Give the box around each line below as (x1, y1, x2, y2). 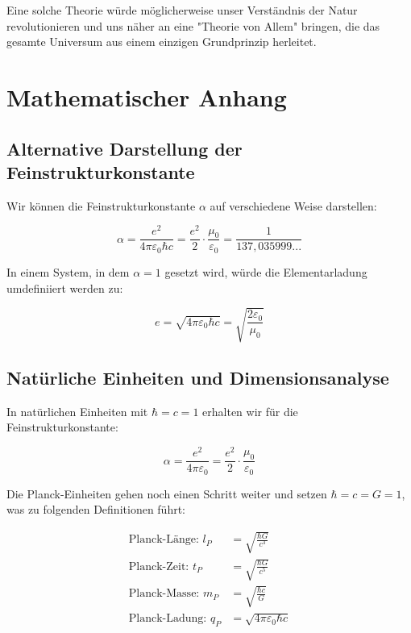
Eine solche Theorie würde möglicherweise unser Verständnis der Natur (6, 2, 358, 18)
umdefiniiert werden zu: (6, 279, 123, 296)
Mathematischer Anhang (6, 80, 287, 113)
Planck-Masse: (128, 588, 200, 600)
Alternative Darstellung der (6, 135, 243, 160)
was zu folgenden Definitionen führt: (6, 501, 186, 518)
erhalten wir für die (202, 402, 298, 419)
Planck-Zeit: (128, 560, 189, 573)
